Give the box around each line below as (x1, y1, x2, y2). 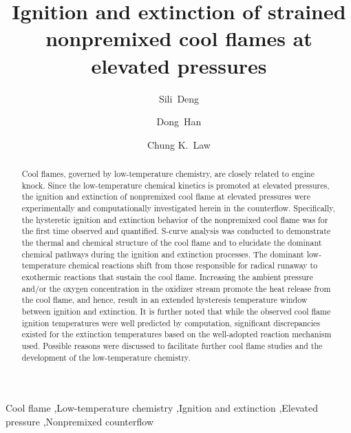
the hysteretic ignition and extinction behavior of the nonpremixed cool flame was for (21, 213, 328, 225)
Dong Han (156, 114, 202, 129)
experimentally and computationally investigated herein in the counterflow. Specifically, (21, 202, 335, 214)
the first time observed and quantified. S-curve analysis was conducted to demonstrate (21, 225, 331, 237)
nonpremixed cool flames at (45, 24, 312, 52)
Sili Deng (158, 91, 200, 105)
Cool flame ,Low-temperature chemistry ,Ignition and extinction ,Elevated (6, 401, 319, 415)
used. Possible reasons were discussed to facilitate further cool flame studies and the (21, 339, 323, 351)
